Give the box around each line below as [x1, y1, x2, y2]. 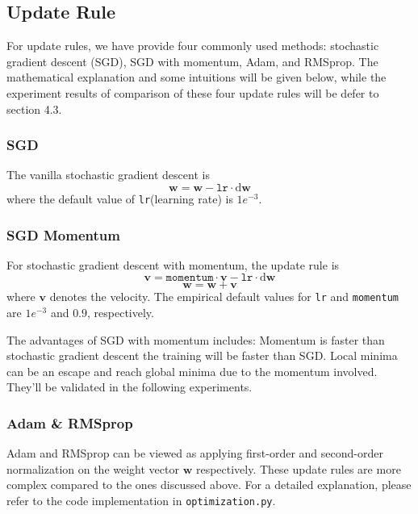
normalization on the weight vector [6, 460, 179, 477]
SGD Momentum [6, 224, 120, 244]
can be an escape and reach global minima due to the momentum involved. [6, 362, 378, 379]
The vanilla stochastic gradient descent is [6, 166, 210, 183]
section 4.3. [6, 100, 62, 117]
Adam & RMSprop [6, 413, 133, 433]
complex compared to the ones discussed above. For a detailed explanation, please [6, 476, 412, 493]
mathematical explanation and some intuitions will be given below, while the [6, 69, 387, 86]
